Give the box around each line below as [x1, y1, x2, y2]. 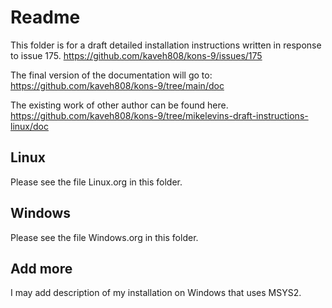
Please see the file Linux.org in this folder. [10, 176, 183, 188]
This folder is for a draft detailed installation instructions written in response [10, 39, 322, 51]
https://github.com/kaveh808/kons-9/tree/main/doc [10, 79, 225, 91]
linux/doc [10, 120, 49, 132]
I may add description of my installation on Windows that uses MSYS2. [10, 287, 302, 299]
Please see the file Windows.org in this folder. [10, 231, 199, 243]
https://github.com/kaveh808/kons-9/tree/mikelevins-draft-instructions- [10, 109, 309, 121]
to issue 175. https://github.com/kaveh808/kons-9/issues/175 [10, 49, 263, 61]
